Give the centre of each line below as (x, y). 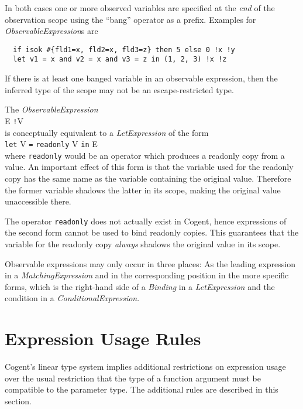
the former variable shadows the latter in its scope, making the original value (143, 190)
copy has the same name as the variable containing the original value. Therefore (148, 178)
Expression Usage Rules (103, 338)
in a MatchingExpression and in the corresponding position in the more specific (147, 275)
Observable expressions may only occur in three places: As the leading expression (150, 263)
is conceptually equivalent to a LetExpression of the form (107, 132)
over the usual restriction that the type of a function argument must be (133, 378)
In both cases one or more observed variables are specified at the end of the (140, 8)
